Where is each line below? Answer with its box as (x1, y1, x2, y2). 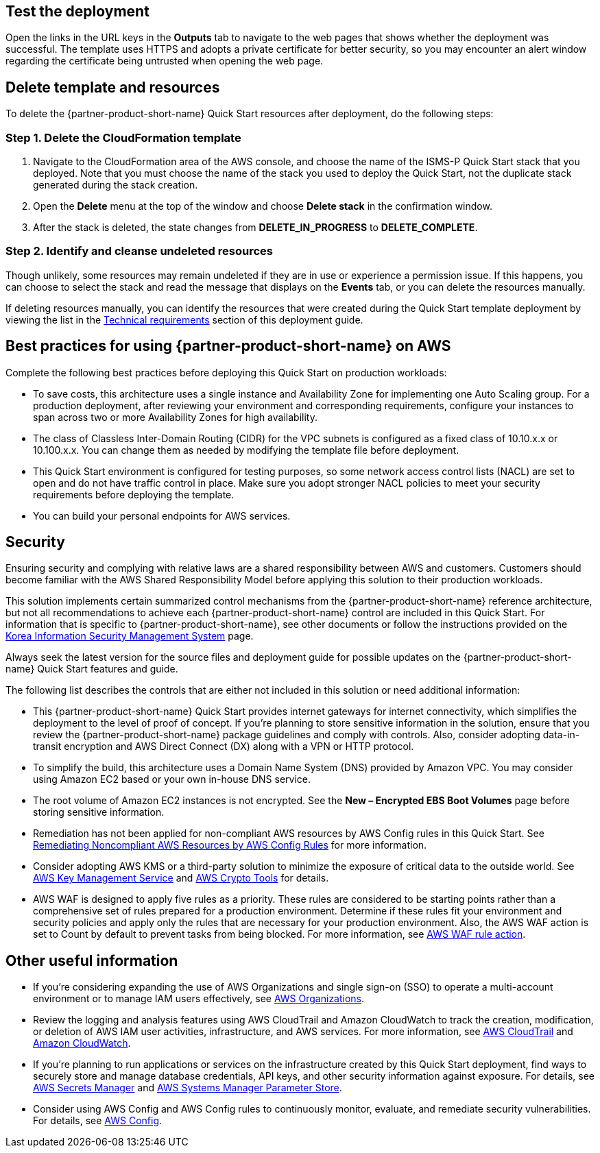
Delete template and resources (5, 78, 220, 96)
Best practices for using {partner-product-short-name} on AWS (5, 337, 451, 355)
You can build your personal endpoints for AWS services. (33, 509, 291, 522)
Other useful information (5, 951, 178, 969)
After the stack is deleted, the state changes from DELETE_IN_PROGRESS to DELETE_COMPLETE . (33, 221, 478, 234)
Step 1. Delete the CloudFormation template (5, 130, 241, 145)
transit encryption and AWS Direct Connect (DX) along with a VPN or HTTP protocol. (33, 740, 414, 753)
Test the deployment (5, 3, 149, 20)
